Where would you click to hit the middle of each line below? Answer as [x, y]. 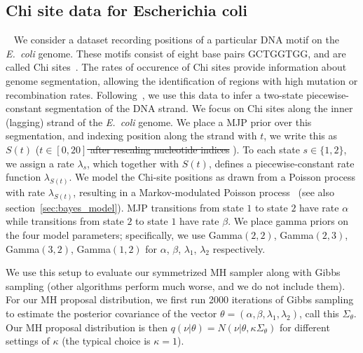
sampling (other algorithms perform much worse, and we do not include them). [176, 285]
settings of [28, 341]
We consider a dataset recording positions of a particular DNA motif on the [176, 40]
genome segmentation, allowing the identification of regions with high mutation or [182, 80]
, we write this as [300, 136]
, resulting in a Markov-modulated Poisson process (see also [204, 192]
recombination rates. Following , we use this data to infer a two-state [155, 94]
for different [304, 327]
